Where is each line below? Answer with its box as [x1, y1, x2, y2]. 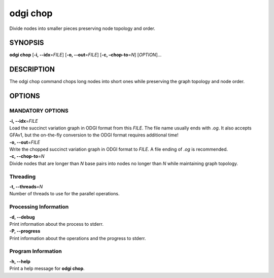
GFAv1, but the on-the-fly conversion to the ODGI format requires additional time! [9, 132, 179, 138]
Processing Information [9, 203, 69, 211]
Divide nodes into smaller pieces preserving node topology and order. [9, 25, 156, 31]
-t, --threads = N [9, 184, 43, 190]
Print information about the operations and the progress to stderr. [9, 235, 146, 241]
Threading [9, 173, 36, 180]
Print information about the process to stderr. [9, 221, 104, 227]
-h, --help [9, 258, 30, 264]
